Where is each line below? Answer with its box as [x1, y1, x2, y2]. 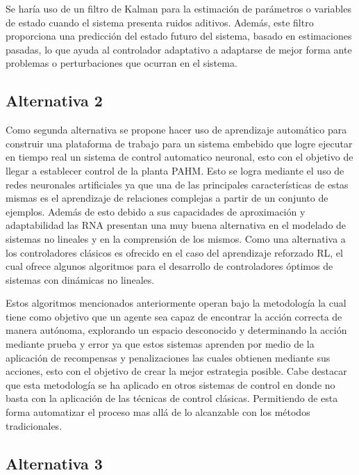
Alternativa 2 [6, 90, 103, 111]
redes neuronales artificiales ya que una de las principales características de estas [6, 177, 349, 191]
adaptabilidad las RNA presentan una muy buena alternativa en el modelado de [6, 218, 347, 232]
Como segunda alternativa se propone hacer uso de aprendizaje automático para [6, 122, 347, 137]
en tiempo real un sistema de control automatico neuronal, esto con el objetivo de [6, 150, 353, 164]
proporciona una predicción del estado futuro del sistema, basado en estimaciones [6, 29, 352, 43]
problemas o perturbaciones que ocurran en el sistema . [6, 56, 237, 70]
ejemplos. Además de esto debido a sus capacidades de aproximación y [6, 204, 306, 218]
